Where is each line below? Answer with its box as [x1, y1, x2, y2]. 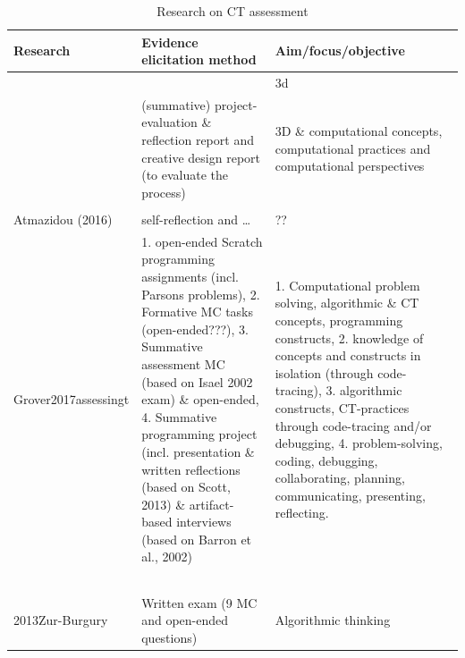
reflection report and [141, 131, 254, 149]
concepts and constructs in [275, 346, 421, 365]
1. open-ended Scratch [141, 232, 263, 250]
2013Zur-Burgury [13, 611, 108, 629]
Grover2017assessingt [13, 390, 130, 409]
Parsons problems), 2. [141, 284, 260, 303]
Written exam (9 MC [141, 593, 258, 612]
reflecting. [275, 503, 329, 522]
